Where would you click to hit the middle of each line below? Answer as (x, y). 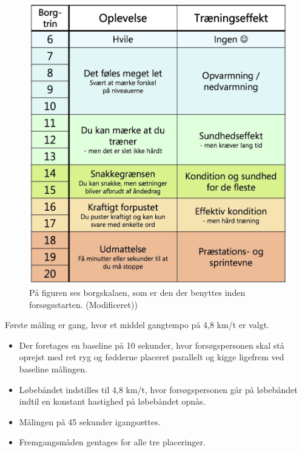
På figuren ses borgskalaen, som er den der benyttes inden (137, 293)
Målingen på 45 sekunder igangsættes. (90, 421)
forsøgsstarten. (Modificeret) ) (83, 304)
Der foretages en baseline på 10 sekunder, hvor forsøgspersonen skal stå (152, 345)
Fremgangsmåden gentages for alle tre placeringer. (112, 442)
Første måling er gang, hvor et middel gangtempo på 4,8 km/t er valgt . (137, 325)
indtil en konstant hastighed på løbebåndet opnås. (112, 401)
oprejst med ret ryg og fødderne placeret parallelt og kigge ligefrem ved (152, 357)
